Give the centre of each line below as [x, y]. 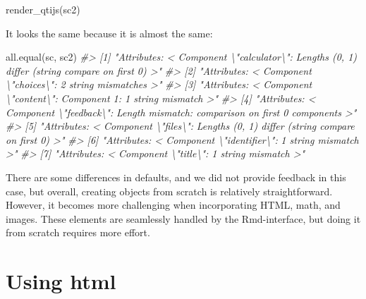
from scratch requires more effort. [78, 232]
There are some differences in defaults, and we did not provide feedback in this [176, 177]
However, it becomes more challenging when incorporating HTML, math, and [173, 205]
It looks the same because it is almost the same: [109, 33]
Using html [61, 281]
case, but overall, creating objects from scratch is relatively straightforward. [169, 191]
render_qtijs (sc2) [43, 9]
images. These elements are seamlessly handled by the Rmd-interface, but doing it [183, 218]
